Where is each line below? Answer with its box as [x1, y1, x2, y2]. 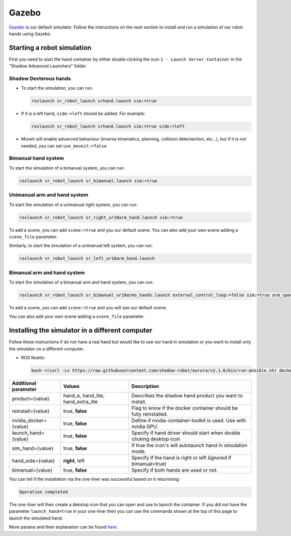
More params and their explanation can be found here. [9, 524, 118, 530]
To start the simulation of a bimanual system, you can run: [9, 165, 125, 171]
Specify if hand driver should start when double [131, 429, 241, 436]
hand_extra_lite [63, 398, 98, 405]
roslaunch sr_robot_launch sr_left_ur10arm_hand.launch [19, 256, 155, 261]
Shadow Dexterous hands [9, 75, 71, 82]
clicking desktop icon [131, 436, 180, 442]
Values [63, 383, 80, 390]
